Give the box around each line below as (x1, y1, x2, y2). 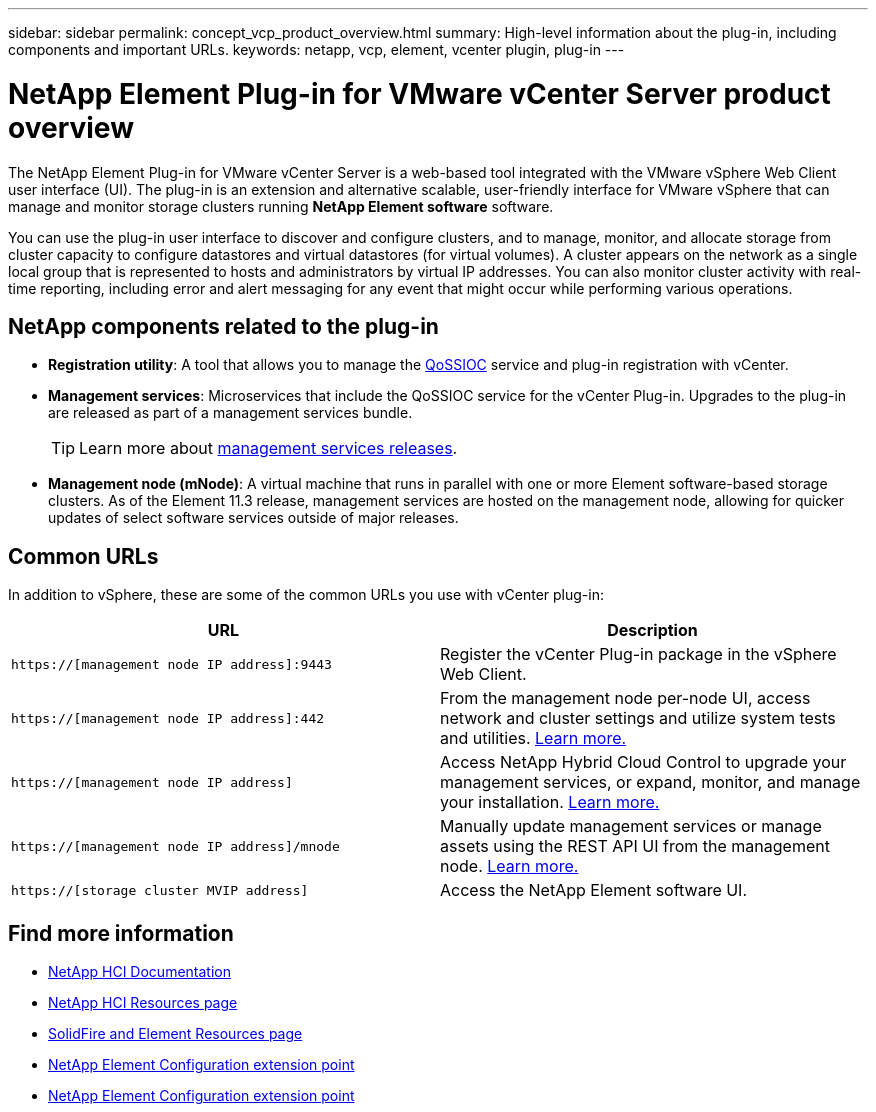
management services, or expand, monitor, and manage (440, 772, 861, 793)
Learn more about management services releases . (79, 438, 458, 459)
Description (607, 620, 698, 641)
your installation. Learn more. (440, 792, 660, 813)
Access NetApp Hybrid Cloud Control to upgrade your (440, 752, 847, 773)
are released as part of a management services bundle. (48, 404, 413, 422)
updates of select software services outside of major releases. (48, 509, 459, 527)
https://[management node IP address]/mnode (11, 838, 340, 854)
